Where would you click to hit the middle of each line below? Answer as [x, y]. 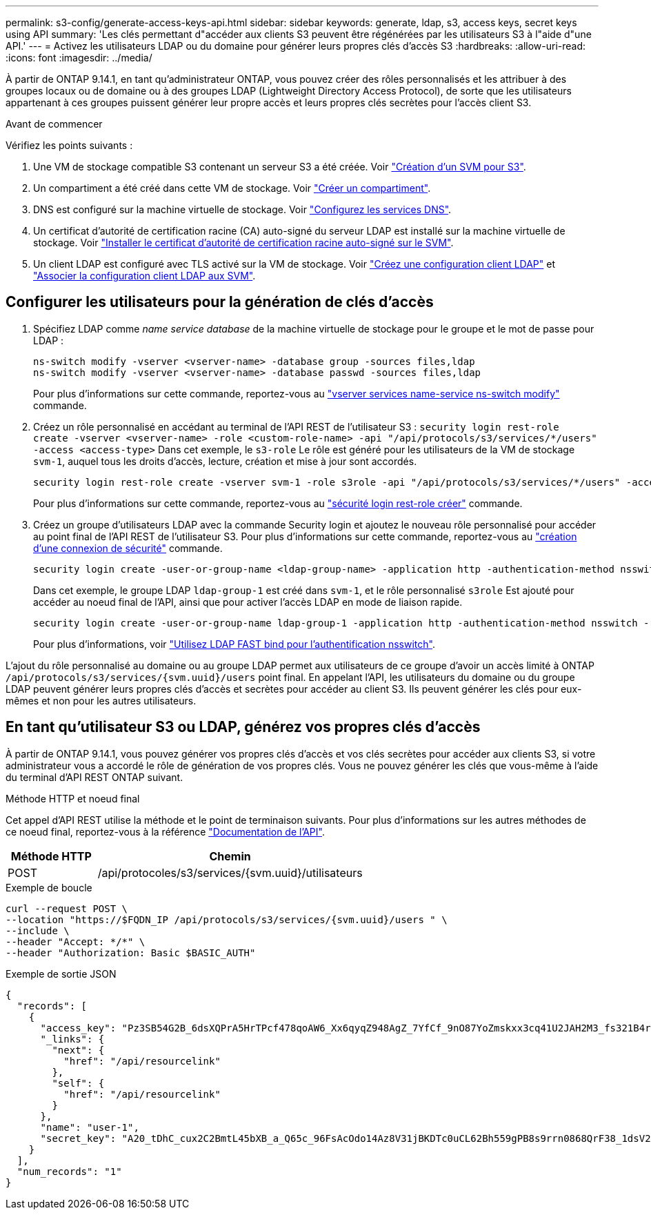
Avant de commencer [54, 124]
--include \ [38, 930]
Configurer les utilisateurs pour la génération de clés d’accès [220, 302]
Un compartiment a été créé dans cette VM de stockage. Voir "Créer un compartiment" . [232, 188]
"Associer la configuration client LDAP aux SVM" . [144, 276]
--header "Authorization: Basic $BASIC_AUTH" [131, 952]
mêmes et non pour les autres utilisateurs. [101, 700]
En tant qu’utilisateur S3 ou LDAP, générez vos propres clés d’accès [243, 727]
